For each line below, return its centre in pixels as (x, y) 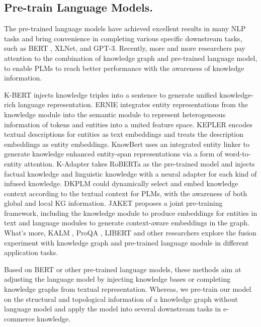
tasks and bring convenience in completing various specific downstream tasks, (123, 38)
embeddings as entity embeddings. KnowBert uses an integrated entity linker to (127, 144)
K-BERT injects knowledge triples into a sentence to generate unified (111, 94)
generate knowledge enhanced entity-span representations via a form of (113, 154)
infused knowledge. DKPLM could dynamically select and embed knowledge (121, 183)
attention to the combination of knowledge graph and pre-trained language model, (131, 58)
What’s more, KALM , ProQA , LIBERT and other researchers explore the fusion (130, 233)
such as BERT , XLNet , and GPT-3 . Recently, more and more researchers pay (125, 48)
